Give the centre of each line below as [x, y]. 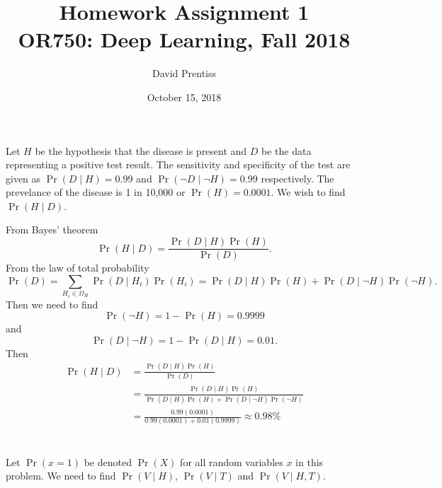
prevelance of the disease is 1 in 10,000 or [96, 192]
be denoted [108, 461]
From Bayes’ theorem [52, 230]
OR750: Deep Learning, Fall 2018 [184, 39]
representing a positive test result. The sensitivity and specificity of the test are [178, 164]
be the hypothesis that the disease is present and [141, 150]
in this [310, 461]
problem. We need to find [61, 476]
